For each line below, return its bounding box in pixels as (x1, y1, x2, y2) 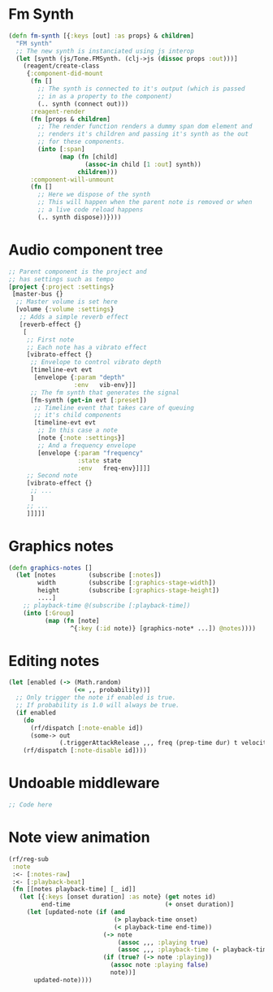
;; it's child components (33, 411, 122, 420)
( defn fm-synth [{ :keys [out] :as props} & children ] (8, 32, 195, 40)
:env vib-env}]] (73, 381, 136, 389)
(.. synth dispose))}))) (37, 213, 122, 221)
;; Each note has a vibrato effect (26, 343, 148, 351)
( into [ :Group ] (23, 609, 75, 617)
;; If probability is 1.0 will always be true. (15, 701, 180, 709)
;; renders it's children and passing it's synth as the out (37, 130, 249, 138)
